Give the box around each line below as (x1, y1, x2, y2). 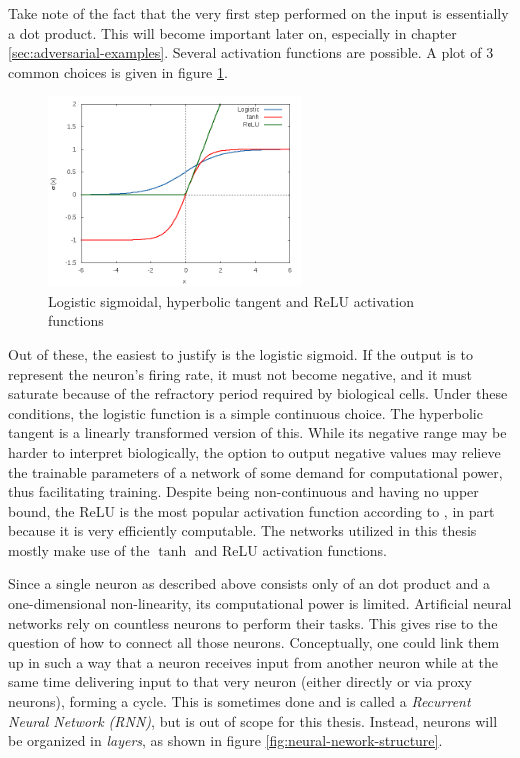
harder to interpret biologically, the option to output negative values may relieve (8, 441, 501, 462)
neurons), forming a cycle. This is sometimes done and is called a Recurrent (8, 691, 471, 712)
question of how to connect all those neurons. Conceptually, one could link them (8, 632, 500, 653)
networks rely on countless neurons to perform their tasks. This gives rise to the (8, 612, 498, 633)
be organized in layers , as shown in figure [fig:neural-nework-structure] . (8, 730, 443, 751)
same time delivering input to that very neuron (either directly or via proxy (8, 671, 472, 692)
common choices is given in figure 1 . (8, 61, 228, 82)
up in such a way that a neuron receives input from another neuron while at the (8, 651, 498, 672)
